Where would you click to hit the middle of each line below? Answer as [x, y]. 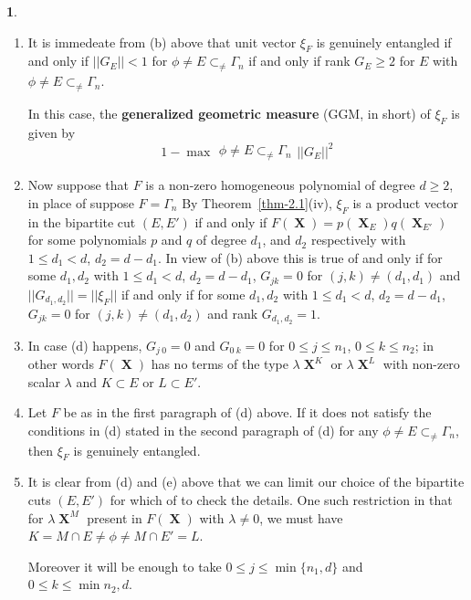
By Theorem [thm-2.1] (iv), [257, 202]
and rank [233, 313]
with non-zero [421, 363]
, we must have [301, 517]
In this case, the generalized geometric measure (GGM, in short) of [229, 113]
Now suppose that [78, 185]
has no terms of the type [220, 363]
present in [115, 517]
